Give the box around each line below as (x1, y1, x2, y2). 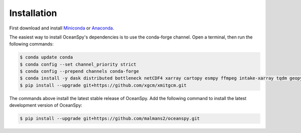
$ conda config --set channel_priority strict (20, 61, 136, 67)
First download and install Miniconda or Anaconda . (9, 25, 114, 31)
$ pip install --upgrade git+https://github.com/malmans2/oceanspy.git (20, 115, 200, 121)
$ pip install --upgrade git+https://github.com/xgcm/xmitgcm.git (20, 82, 187, 88)
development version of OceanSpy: (9, 102, 83, 108)
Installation (9, 7, 57, 18)
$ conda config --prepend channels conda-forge (20, 68, 139, 74)
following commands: (9, 41, 54, 47)
